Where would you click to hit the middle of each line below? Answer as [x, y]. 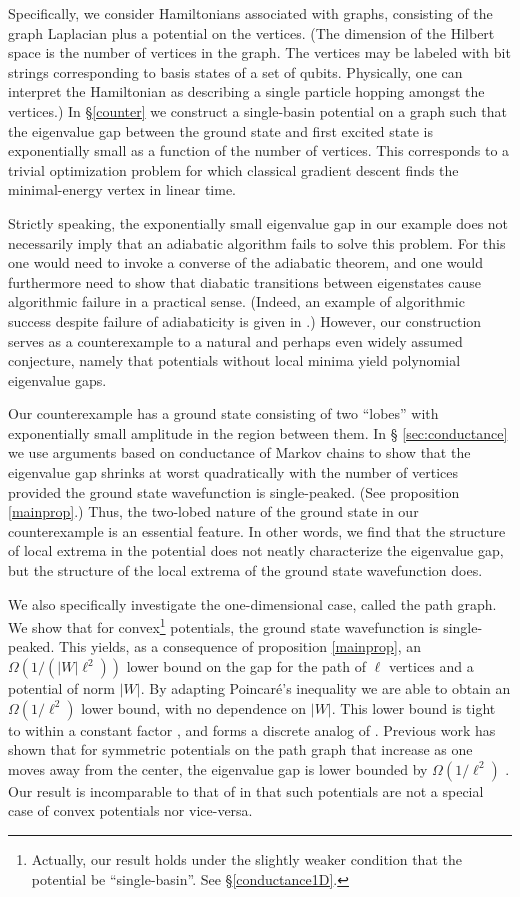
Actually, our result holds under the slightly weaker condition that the [246, 859]
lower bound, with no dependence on [194, 707]
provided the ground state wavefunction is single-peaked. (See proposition [234, 491]
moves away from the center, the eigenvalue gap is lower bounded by [218, 768]
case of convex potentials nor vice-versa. [130, 810]
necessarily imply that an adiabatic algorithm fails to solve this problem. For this [257, 242]
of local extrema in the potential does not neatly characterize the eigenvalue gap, [256, 550]
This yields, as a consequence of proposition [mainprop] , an [240, 646]
